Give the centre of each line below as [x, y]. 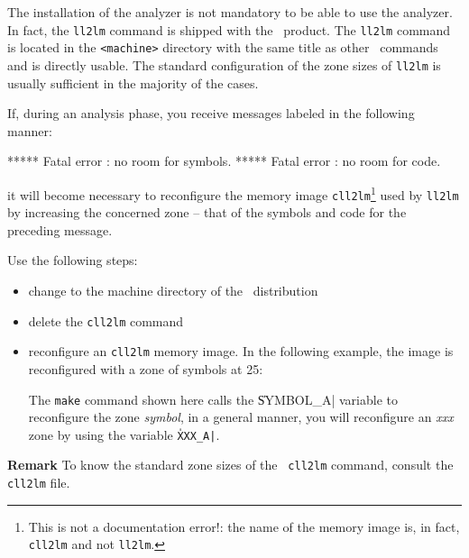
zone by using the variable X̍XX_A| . [124, 434]
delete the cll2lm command [106, 320]
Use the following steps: [73, 260]
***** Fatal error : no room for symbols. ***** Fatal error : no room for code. [224, 161]
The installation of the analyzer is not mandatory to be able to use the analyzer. [230, 12]
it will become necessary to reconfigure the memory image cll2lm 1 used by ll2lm [233, 193]
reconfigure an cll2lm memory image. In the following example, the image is [241, 351]
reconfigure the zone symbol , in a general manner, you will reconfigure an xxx [241, 417]
